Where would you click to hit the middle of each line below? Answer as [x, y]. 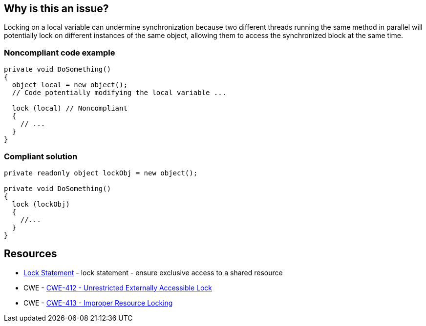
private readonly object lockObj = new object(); [101, 173]
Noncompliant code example [60, 52]
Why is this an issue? [56, 9]
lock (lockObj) [41, 204]
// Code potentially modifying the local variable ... [119, 93]
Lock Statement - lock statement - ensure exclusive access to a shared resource [153, 272]
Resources [31, 254]
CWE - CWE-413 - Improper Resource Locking [98, 303]
